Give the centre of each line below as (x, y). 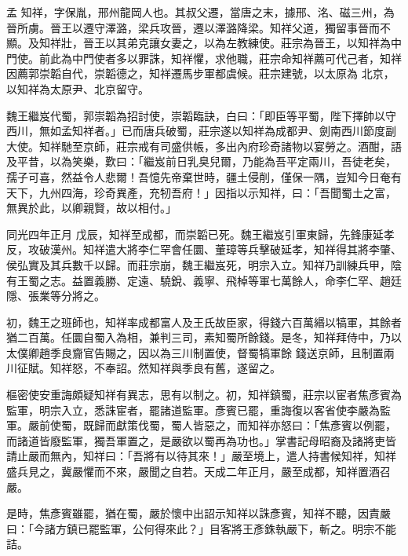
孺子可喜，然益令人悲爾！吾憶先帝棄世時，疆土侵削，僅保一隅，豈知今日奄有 (204, 176)
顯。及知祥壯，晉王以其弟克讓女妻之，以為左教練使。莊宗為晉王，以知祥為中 (204, 43)
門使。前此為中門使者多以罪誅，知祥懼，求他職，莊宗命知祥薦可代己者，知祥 (204, 58)
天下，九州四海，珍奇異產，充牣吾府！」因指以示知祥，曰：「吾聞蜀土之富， (201, 192)
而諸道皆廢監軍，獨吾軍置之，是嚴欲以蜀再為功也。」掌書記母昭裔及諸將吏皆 (201, 440)
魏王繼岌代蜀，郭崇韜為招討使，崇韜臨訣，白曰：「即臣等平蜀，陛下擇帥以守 (201, 115)
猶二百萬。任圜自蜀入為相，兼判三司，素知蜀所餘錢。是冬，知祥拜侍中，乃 (199, 337)
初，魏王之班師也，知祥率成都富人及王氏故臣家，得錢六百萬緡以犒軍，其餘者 (204, 322)
